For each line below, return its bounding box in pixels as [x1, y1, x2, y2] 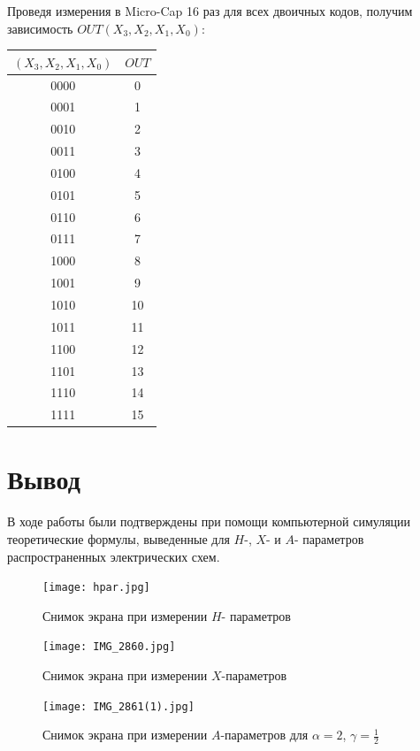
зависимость [7, 19, 73, 37]
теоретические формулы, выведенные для [7, 530, 230, 548]
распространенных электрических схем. [7, 547, 220, 565]
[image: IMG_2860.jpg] [42, 640, 176, 654]
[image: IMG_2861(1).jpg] [42, 700, 195, 713]
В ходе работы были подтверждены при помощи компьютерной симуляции [7, 512, 411, 531]
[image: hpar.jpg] [42, 581, 150, 594]
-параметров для [220, 725, 309, 744]
